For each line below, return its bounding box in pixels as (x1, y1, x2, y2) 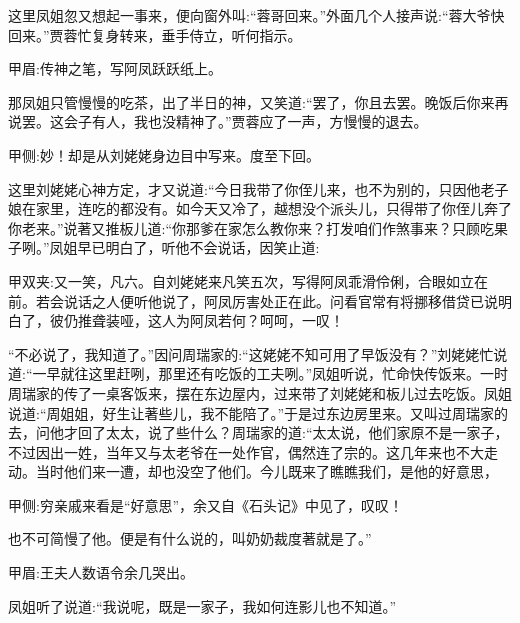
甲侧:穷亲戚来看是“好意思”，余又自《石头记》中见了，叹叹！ (8, 494, 404, 515)
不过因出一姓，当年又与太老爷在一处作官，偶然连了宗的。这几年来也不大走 (8, 441, 498, 462)
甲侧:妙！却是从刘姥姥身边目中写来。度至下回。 (8, 144, 320, 165)
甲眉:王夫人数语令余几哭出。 (8, 562, 194, 583)
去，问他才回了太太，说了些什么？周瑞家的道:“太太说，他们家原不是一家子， (8, 422, 509, 443)
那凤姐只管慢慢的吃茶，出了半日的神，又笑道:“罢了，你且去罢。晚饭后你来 (8, 91, 495, 112)
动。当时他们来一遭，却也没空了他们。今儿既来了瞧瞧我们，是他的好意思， (8, 461, 498, 482)
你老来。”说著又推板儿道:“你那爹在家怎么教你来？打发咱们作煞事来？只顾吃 (8, 217, 495, 238)
